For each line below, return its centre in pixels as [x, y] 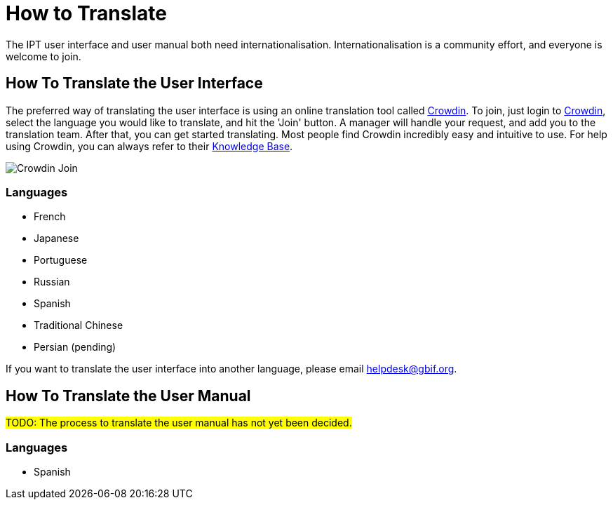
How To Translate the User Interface [134, 83]
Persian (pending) [75, 347]
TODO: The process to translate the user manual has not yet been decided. [179, 423]
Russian [52, 282]
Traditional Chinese [79, 325]
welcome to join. [43, 56]
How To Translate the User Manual [128, 396]
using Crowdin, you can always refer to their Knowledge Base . [149, 146]
